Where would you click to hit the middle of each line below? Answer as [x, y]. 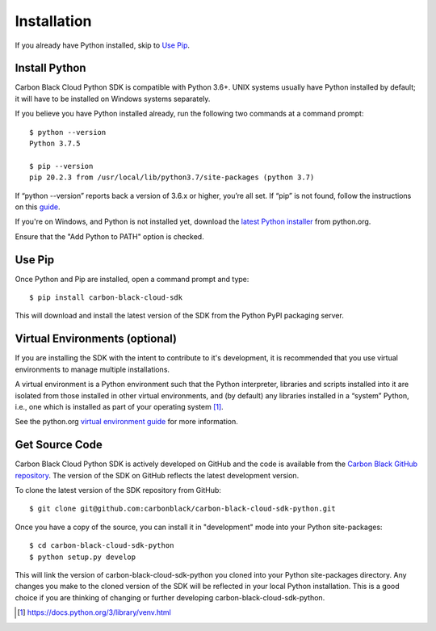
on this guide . [38, 207]
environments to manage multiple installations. [92, 369]
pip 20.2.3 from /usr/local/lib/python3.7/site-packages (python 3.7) [172, 177]
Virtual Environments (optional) [96, 339]
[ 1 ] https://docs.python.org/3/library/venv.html [94, 612]
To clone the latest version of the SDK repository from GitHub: [118, 490]
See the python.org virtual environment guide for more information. [126, 422]
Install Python [50, 68]
